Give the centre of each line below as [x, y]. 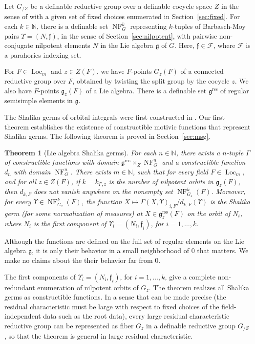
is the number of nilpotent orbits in [161, 181]
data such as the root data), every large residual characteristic [136, 316]
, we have [110, 71]
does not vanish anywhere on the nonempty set [103, 191]
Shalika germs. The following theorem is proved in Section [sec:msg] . [107, 136]
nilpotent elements [63, 45]
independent [23, 316]
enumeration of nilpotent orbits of [88, 287]
